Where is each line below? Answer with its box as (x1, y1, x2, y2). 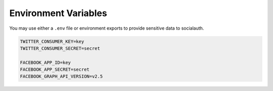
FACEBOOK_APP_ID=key (20, 59, 71, 65)
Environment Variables (9, 8, 107, 19)
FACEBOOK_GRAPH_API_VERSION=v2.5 (20, 73, 103, 79)
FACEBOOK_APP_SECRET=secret (20, 67, 89, 72)
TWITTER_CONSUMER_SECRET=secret (20, 45, 101, 51)
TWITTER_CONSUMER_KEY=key (20, 38, 84, 44)
